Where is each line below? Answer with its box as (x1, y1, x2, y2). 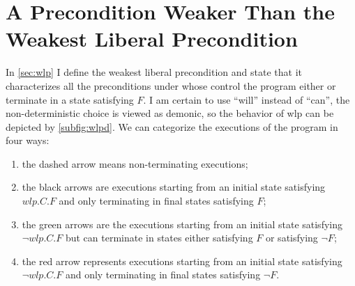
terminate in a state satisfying (6, 92, 134, 106)
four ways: (6, 133, 50, 148)
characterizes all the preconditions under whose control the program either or (6, 78, 336, 93)
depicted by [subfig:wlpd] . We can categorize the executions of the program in (6, 119, 338, 134)
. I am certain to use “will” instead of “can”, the (143, 92, 350, 106)
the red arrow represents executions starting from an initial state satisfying (22, 253, 342, 268)
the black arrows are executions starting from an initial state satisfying (22, 180, 326, 194)
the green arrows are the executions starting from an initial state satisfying (22, 216, 342, 231)
